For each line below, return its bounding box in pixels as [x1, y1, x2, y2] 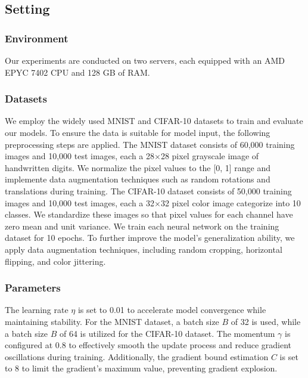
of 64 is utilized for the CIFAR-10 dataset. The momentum [59, 327, 275, 339]
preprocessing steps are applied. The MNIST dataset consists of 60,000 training [5, 138, 295, 150]
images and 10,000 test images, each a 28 [5, 150, 155, 162]
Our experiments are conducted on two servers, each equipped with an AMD [5, 54, 285, 66]
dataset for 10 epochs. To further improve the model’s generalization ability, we [5, 231, 295, 244]
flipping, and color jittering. [5, 255, 106, 267]
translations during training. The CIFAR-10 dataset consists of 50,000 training [5, 184, 292, 197]
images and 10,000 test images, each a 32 [5, 196, 155, 209]
